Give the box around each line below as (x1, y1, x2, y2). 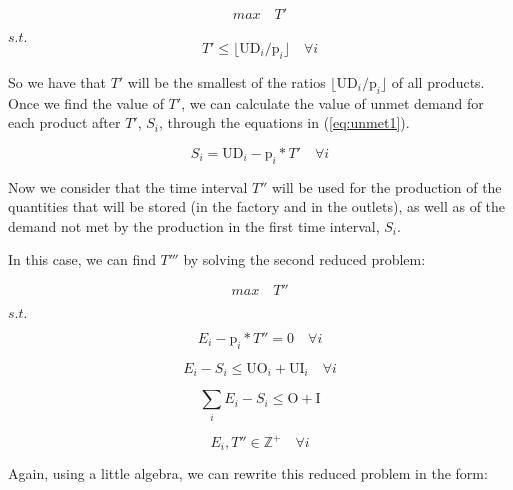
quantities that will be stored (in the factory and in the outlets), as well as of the (8, 196, 506, 217)
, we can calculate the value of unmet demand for (181, 92, 484, 113)
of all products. (391, 71, 485, 92)
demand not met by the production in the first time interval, (8, 215, 380, 236)
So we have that (8, 71, 106, 92)
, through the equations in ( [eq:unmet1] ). (159, 112, 410, 133)
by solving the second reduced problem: (183, 249, 426, 270)
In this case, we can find (8, 249, 156, 270)
